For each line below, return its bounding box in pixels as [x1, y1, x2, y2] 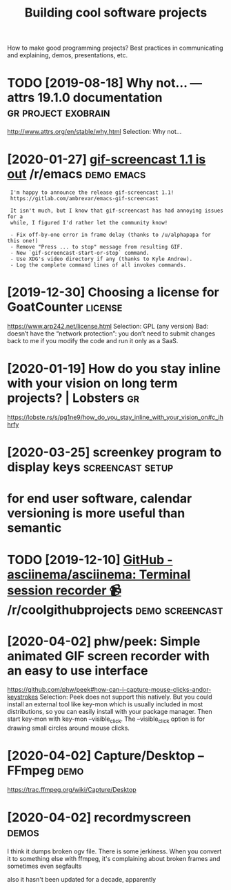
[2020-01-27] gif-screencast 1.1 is [7, 152, 206, 167]
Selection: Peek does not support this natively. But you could [39, 693, 212, 702]
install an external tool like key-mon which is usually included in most [7, 700, 203, 708]
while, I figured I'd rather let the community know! [10, 220, 168, 226]
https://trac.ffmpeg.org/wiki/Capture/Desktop [7, 786, 137, 794]
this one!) [7, 238, 39, 244]
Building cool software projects [24, 5, 208, 21]
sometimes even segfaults [7, 862, 82, 871]
